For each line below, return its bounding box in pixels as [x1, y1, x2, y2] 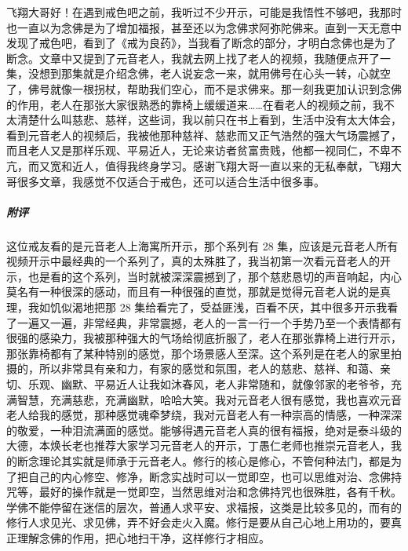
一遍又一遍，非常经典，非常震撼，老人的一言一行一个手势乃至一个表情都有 [16, 314, 402, 330]
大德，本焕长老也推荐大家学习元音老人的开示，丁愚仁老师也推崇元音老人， [6, 437, 391, 454]
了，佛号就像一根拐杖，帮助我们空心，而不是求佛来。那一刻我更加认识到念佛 [6, 80, 402, 97]
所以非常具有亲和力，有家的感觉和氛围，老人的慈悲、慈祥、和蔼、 [38, 360, 380, 377]
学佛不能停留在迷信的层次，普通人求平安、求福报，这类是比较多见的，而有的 [6, 498, 402, 515]
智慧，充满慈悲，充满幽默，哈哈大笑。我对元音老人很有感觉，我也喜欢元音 [16, 391, 402, 407]
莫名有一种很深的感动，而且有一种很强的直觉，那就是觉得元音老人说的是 [6, 283, 380, 300]
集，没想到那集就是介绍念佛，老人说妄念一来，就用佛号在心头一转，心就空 [6, 65, 391, 82]
